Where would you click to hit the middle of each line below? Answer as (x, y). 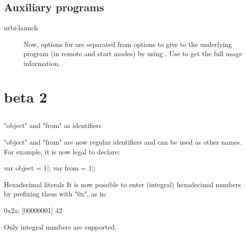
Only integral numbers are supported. (60, 226)
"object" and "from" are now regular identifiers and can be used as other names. (123, 141)
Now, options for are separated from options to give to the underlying (128, 44)
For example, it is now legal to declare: (62, 151)
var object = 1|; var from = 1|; (50, 168)
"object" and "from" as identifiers (53, 125)
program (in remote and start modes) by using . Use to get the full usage (133, 53)
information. (42, 63)
